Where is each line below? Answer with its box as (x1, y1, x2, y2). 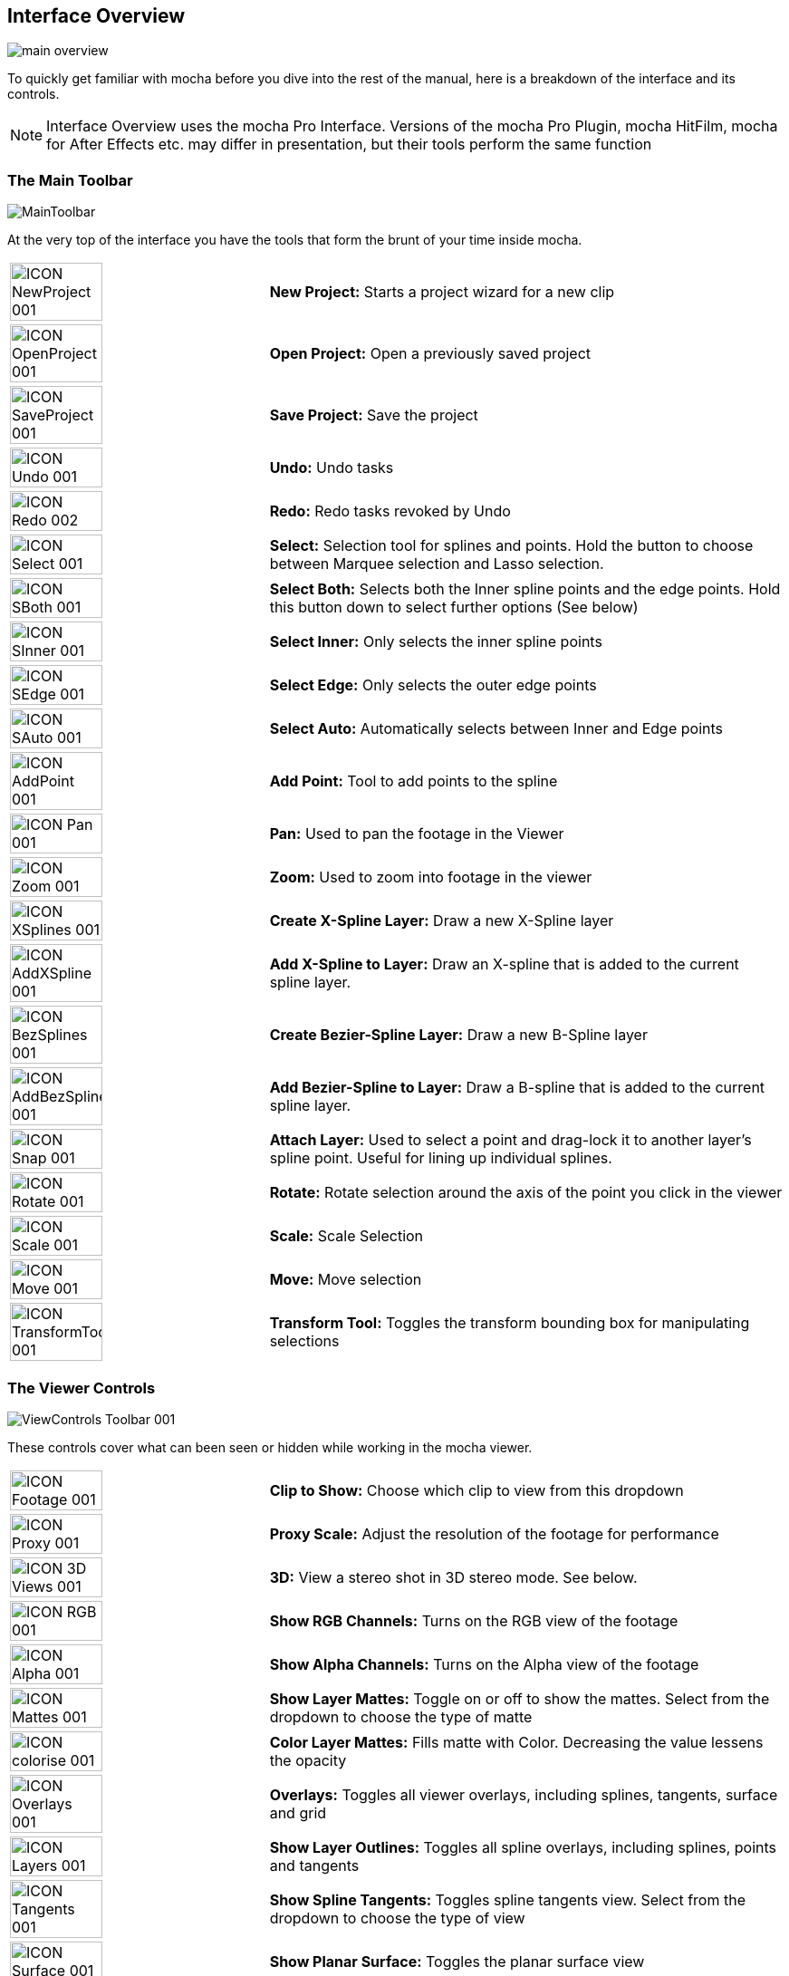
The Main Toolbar (7, 170, 133, 189)
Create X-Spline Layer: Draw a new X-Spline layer (269, 911, 614, 930)
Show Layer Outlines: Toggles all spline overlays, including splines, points (269, 1837, 776, 1856)
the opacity (269, 1750, 347, 1769)
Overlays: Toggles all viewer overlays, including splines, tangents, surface (269, 1785, 778, 1804)
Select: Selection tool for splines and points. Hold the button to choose (269, 536, 754, 555)
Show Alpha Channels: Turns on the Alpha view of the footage (269, 1654, 699, 1673)
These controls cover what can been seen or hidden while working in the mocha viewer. (7, 1439, 533, 1455)
